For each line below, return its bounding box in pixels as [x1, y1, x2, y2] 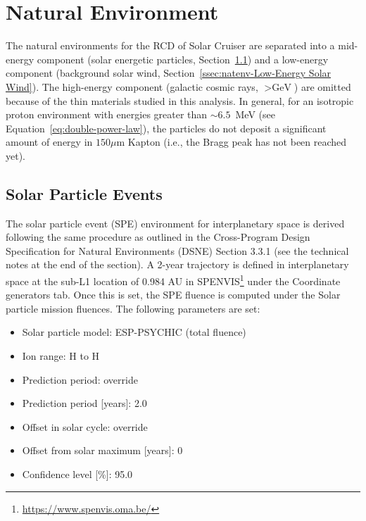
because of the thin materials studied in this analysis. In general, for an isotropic [6, 93, 354, 108]
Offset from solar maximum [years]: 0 [22, 443, 183, 458]
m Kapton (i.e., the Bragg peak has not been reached [116, 134, 347, 149]
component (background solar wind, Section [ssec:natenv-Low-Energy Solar [6, 65, 332, 80]
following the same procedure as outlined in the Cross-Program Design [6, 230, 310, 244]
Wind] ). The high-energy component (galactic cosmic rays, [6, 79, 258, 94]
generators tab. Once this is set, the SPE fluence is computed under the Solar [6, 287, 341, 302]
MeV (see [235, 107, 275, 122]
